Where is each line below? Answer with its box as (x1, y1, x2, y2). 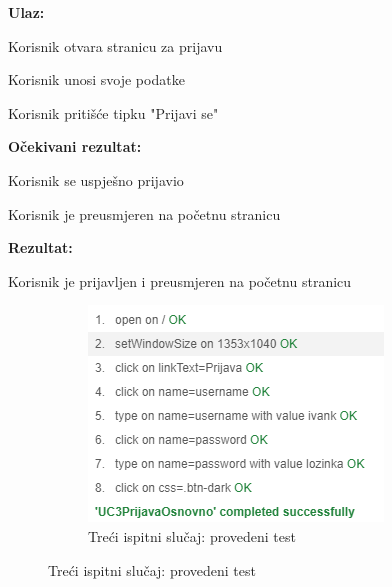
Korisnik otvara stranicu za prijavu (8, 35, 223, 56)
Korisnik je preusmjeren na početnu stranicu (8, 203, 281, 224)
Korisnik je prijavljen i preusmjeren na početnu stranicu (8, 270, 352, 291)
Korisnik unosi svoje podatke (8, 69, 185, 90)
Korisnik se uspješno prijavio (8, 169, 184, 190)
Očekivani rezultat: (8, 136, 142, 157)
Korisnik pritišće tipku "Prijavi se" (8, 102, 219, 123)
